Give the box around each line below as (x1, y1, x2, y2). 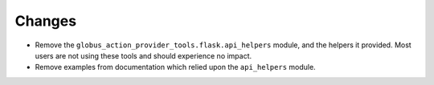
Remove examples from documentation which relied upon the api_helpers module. (35, 63, 317, 72)
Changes (14, 12, 76, 30)
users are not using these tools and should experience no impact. (35, 51, 252, 60)
